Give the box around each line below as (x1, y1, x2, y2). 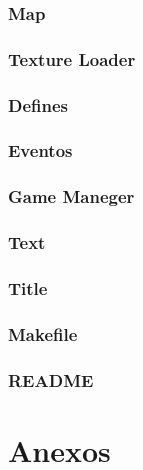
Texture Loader (8, 46, 136, 71)
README (8, 367, 94, 392)
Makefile (8, 321, 78, 346)
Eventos (8, 138, 73, 163)
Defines (8, 92, 69, 117)
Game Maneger (8, 184, 135, 209)
